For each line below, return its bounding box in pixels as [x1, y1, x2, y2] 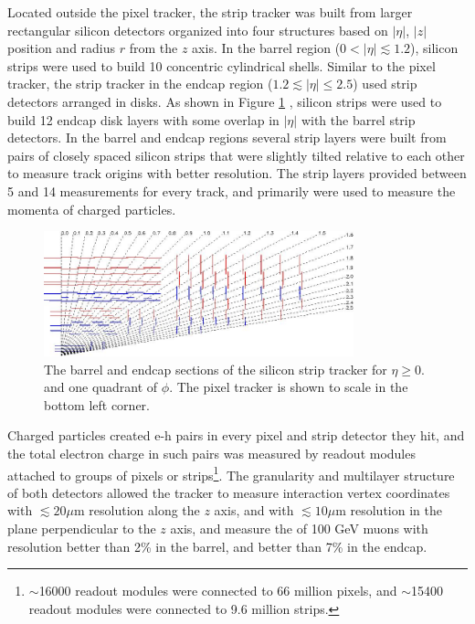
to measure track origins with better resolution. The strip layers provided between [7, 164, 467, 183]
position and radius [7, 38, 116, 58]
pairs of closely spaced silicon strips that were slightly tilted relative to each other [7, 145, 465, 164]
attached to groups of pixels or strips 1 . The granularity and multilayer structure [7, 462, 455, 484]
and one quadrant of [44, 377, 158, 397]
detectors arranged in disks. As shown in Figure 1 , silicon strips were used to [7, 91, 442, 111]
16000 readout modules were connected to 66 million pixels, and [38, 581, 397, 600]
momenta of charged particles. [7, 199, 176, 218]
